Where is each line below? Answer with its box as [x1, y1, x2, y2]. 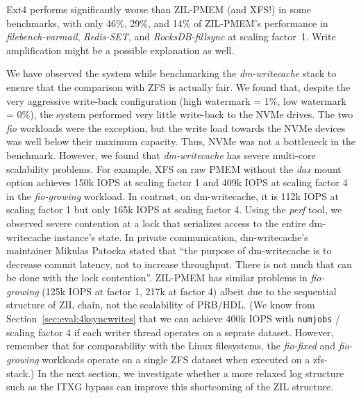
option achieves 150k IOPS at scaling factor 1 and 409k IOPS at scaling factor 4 [6, 175, 348, 190]
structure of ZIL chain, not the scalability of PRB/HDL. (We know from [6, 297, 315, 312]
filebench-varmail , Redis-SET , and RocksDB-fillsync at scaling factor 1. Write [6, 29, 336, 44]
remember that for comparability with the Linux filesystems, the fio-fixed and [6, 338, 336, 353]
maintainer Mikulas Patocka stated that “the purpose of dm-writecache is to [6, 243, 332, 258]
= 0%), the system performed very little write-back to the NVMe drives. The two [6, 107, 353, 122]
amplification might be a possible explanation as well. [6, 42, 235, 57]
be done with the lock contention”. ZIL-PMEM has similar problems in [6, 270, 308, 285]
